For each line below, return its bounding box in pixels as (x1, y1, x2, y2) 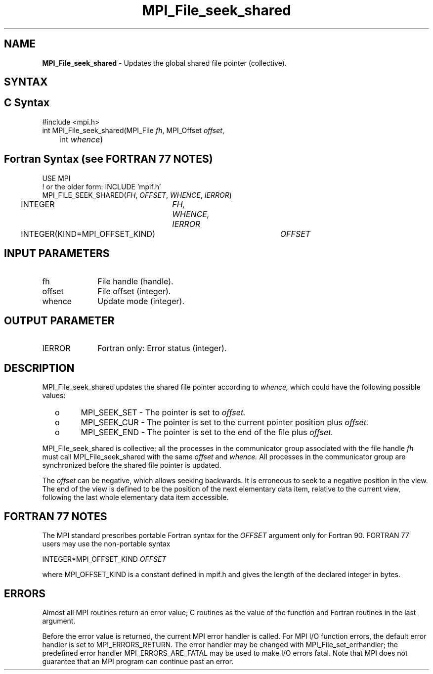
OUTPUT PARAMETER (4, 314, 115, 327)
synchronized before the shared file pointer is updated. (42, 461, 221, 470)
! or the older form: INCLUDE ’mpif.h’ (42, 182, 161, 191)
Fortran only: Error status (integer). (97, 343, 227, 354)
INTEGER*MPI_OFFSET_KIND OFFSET (42, 555, 167, 564)
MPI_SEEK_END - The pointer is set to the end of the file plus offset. (81, 427, 334, 438)
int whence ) (59, 134, 103, 144)
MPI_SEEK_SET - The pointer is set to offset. (81, 407, 246, 418)
